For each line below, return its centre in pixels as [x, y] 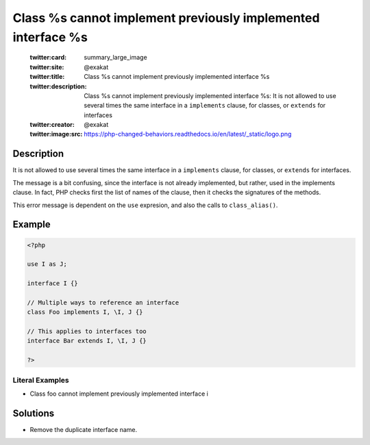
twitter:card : [48, 58]
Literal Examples [41, 380]
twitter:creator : [52, 125]
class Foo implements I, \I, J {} [85, 312]
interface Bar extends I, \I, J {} [87, 341]
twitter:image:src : [56, 134]
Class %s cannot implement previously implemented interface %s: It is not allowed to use [210, 95]
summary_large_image [115, 58]
